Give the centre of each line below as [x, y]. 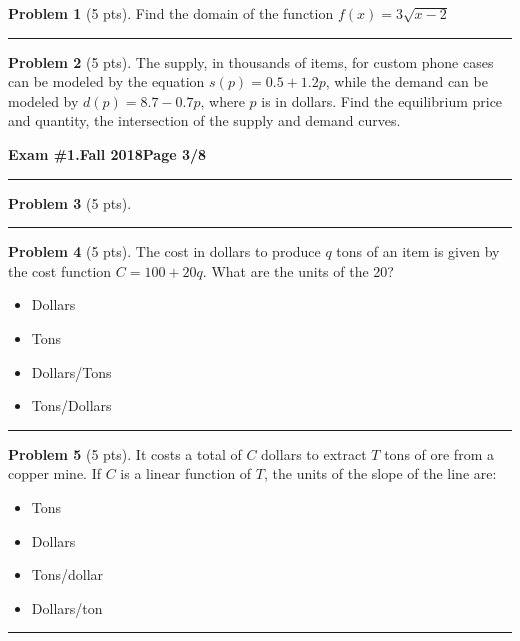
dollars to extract [314, 453]
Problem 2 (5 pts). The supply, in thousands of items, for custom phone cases [251, 61]
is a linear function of [186, 473]
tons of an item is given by [418, 251]
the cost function [60, 270]
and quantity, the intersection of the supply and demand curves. [204, 120]
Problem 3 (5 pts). [70, 202]
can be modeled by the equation [106, 81]
